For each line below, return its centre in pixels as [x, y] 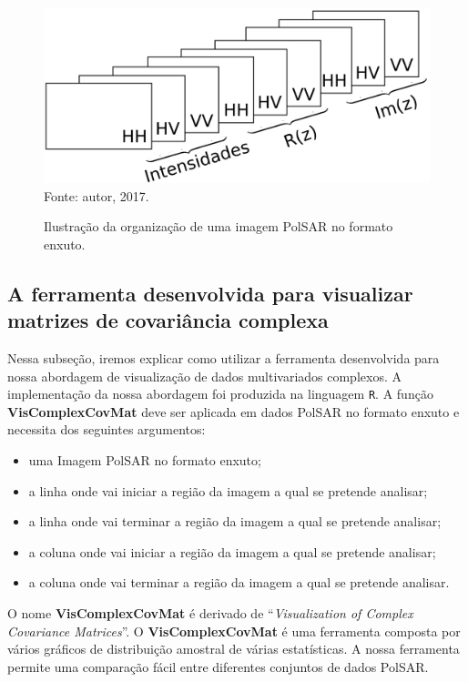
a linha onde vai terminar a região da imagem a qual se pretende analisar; [235, 521]
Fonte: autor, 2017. [97, 195]
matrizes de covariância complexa [168, 320]
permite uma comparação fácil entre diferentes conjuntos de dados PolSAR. [218, 666]
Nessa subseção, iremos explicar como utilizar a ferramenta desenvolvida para [224, 357]
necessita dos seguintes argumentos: [107, 429]
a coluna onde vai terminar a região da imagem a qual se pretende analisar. [239, 582]
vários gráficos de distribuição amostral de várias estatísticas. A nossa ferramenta [234, 649]
